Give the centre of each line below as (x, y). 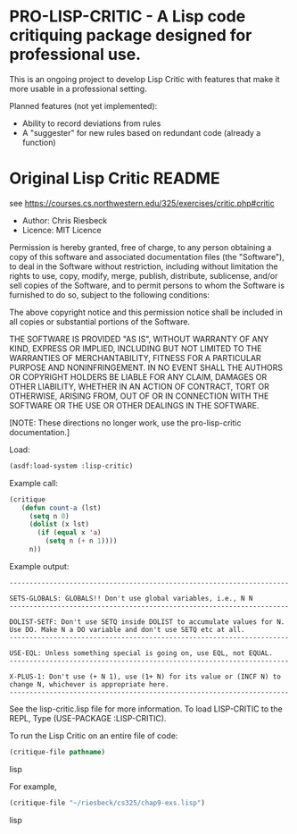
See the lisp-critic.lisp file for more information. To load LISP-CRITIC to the (146, 709)
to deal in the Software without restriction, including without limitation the (144, 266)
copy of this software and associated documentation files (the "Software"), (147, 257)
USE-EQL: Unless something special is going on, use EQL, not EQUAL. (141, 653)
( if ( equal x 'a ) (69, 533)
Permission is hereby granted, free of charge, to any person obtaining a (140, 247)
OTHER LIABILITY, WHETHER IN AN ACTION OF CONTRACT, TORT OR (139, 386)
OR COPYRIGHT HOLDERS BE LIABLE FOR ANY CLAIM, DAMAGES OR (138, 376)
